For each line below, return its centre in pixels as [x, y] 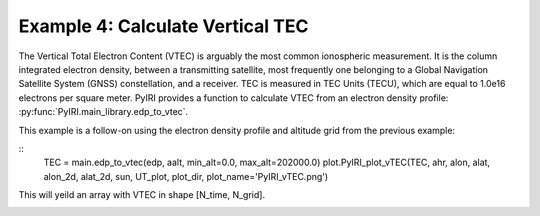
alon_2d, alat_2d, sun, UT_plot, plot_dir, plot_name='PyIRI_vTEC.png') [186, 176]
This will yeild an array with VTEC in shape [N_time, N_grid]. [141, 195]
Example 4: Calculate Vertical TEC [163, 26]
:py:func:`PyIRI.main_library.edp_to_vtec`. [103, 112]
